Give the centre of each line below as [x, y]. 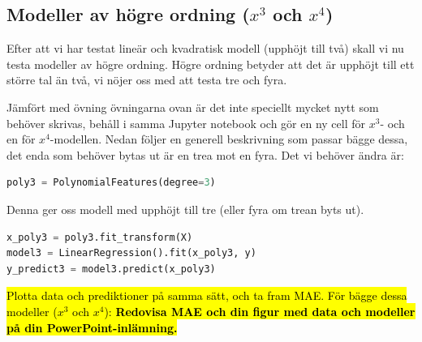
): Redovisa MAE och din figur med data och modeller [260, 311]
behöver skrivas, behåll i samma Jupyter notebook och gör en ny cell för [186, 123]
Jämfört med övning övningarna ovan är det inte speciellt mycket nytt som [193, 107]
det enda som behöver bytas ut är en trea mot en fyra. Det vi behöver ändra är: [205, 154]
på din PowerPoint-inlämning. [92, 327]
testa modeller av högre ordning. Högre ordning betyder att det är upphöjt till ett [211, 64]
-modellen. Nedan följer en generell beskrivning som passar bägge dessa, [229, 139]
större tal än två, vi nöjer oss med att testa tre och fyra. [147, 80]
